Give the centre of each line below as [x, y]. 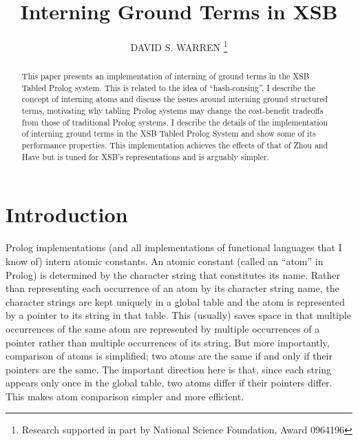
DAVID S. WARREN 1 [179, 46]
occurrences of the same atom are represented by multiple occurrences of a [163, 328]
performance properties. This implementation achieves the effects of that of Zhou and [175, 145]
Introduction [67, 214]
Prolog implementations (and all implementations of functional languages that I [174, 247]
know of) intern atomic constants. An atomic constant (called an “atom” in [165, 261]
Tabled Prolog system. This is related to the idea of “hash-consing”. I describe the [168, 87]
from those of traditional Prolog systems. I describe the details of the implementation [175, 122]
